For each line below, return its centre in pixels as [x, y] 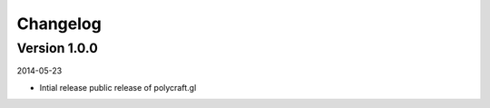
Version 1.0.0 [58, 48]
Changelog [59, 24]
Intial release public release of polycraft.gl [118, 87]
